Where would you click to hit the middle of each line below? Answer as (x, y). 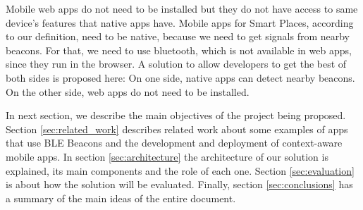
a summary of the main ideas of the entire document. (121, 198)
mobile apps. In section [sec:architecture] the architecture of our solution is (167, 156)
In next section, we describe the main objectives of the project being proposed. (176, 115)
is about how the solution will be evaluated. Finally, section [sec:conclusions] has (179, 184)
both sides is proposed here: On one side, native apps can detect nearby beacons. (180, 77)
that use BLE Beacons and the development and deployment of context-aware (174, 143)
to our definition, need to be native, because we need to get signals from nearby (178, 36)
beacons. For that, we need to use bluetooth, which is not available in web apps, (179, 50)
